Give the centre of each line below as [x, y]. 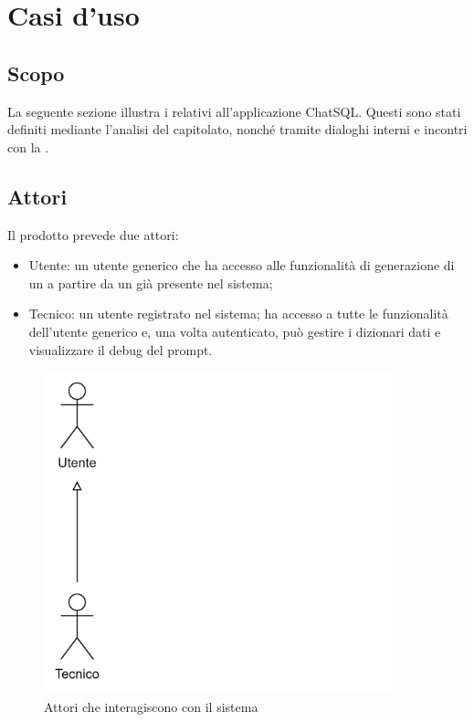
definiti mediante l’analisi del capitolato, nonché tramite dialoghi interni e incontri [237, 129]
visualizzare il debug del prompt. [121, 349]
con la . [28, 146]
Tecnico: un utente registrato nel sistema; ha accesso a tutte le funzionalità [238, 314]
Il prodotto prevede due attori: [93, 234]
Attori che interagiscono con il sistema [151, 706]
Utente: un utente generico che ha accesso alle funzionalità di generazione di [242, 265]
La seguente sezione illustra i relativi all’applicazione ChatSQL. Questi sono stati [234, 111]
